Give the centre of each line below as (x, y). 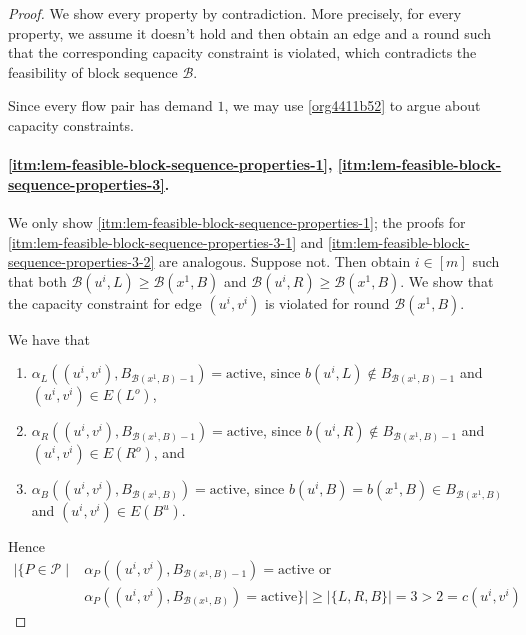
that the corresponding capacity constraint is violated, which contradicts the (242, 52)
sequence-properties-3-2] (81, 261)
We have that (49, 338)
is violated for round (327, 302)
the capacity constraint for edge (105, 302)
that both (37, 280)
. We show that (447, 280)
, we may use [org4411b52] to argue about (352, 105)
